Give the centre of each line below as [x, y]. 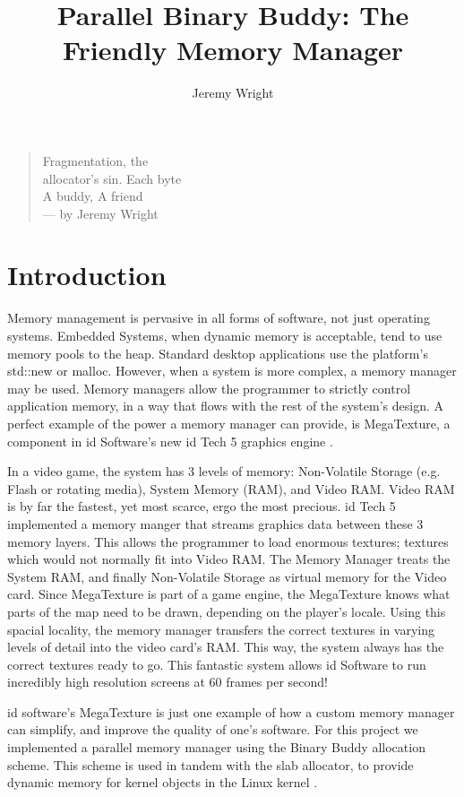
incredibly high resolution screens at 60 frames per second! [168, 682]
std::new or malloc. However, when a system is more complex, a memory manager [232, 371]
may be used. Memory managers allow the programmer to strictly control [209, 388]
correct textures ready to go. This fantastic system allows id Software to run [217, 664]
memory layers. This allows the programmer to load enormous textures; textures [228, 541]
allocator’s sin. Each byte [112, 178]
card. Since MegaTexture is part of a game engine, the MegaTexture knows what [229, 594]
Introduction [87, 275]
